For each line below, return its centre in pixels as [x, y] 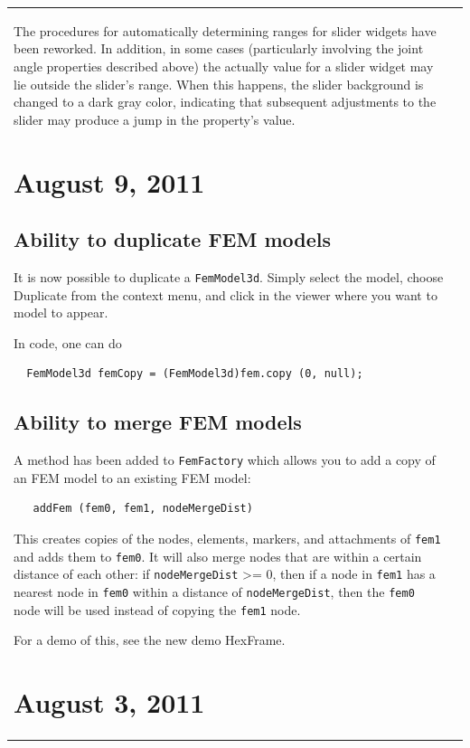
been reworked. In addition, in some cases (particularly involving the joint [219, 48]
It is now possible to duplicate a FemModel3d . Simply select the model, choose [229, 276]
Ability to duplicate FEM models [173, 239]
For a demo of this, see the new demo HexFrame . [150, 640]
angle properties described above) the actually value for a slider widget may [224, 66]
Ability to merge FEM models [158, 422]
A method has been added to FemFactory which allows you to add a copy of [225, 460]
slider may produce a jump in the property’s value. [155, 119]
